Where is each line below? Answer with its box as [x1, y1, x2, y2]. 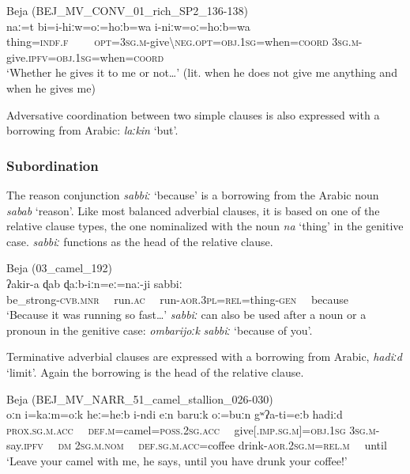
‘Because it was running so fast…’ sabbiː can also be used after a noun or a [6, 306, 367, 323]
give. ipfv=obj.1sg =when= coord [6, 48, 164, 65]
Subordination [6, 155, 99, 175]
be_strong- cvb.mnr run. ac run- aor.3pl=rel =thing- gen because [6, 290, 349, 307]
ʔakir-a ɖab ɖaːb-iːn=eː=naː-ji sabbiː [6, 275, 182, 291]
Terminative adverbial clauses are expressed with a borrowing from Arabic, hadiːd [6, 348, 402, 365]
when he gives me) [6, 79, 96, 96]
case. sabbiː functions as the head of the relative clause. [6, 233, 273, 249]
